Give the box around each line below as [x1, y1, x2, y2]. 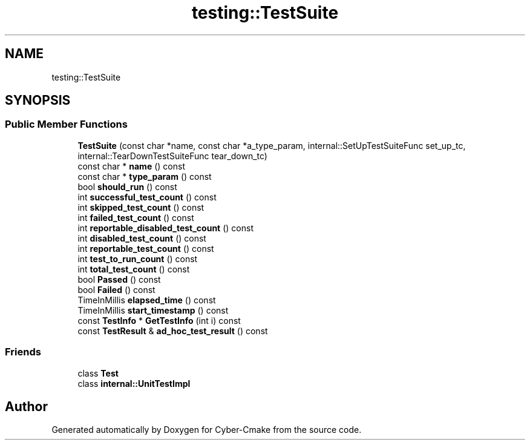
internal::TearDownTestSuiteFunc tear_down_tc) [77, 150, 267, 161]
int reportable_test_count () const [77, 243, 214, 254]
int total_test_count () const [77, 263, 190, 274]
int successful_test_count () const [77, 191, 217, 202]
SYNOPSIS [5, 93, 71, 108]
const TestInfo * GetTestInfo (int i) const [77, 315, 241, 326]
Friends [5, 346, 41, 358]
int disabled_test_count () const [77, 232, 206, 243]
